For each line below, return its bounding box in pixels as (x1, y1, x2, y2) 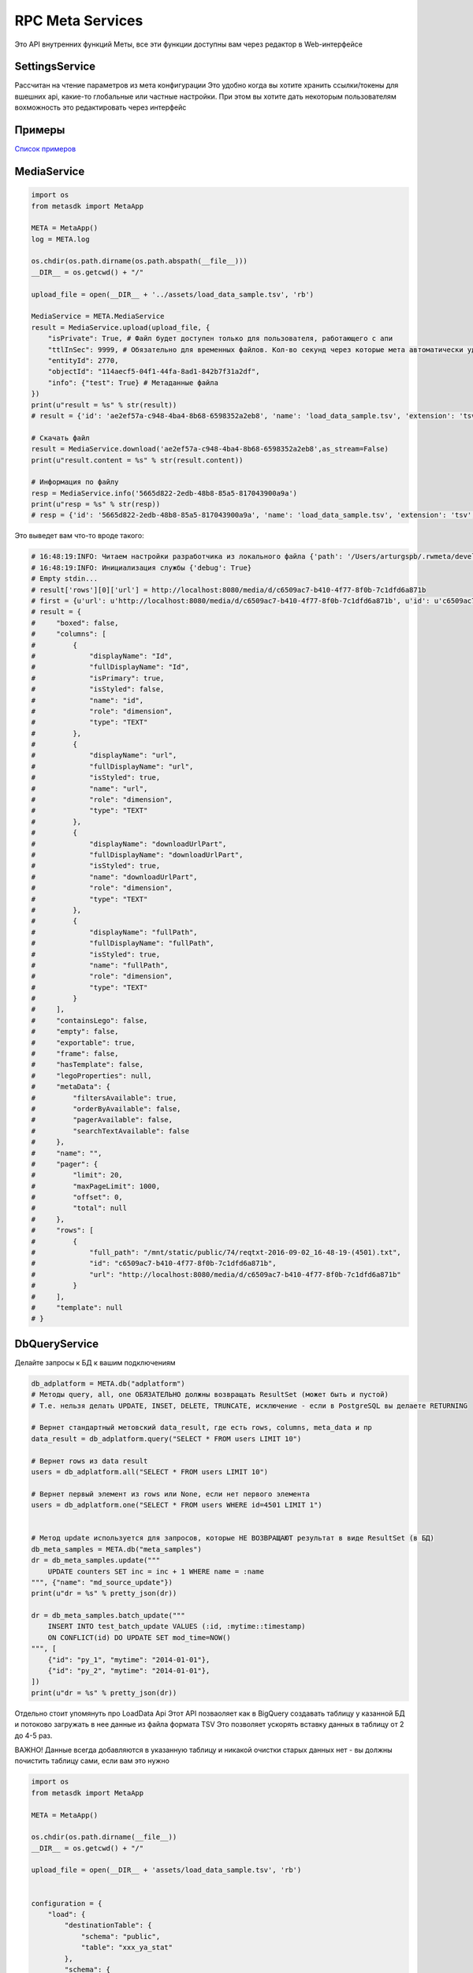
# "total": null (31, 1204, 128, 1213)
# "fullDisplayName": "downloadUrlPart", (31, 850, 244, 859)
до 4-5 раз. (14, 1731, 53, 1740)
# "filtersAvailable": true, (31, 1093, 177, 1103)
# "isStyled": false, (31, 685, 165, 694)
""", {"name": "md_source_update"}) (31, 1578, 173, 1586)
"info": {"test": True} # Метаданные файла (47, 378, 218, 387)
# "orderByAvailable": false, (31, 1104, 181, 1113)
